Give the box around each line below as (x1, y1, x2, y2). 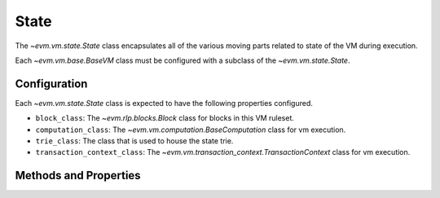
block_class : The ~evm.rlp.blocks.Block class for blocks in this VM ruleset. (35, 113, 295, 123)
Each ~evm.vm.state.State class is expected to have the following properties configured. (15, 98, 314, 108)
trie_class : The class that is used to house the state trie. (35, 136, 234, 146)
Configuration (15, 77, 88, 90)
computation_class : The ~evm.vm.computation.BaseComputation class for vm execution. (35, 125, 346, 134)
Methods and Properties (15, 169, 142, 183)
